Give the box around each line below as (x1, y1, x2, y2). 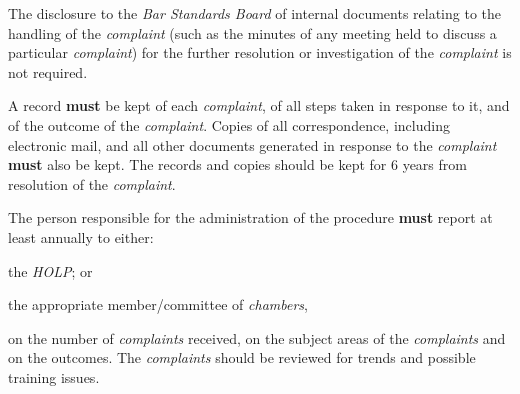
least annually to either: (8, 226, 154, 247)
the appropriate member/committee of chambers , (8, 294, 308, 315)
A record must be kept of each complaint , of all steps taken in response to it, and (8, 95, 510, 116)
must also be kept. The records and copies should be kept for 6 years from (8, 154, 467, 175)
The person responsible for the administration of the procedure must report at (8, 207, 493, 228)
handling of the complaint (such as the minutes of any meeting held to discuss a (8, 22, 497, 43)
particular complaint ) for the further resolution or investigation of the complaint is (8, 42, 512, 63)
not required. (8, 61, 88, 82)
